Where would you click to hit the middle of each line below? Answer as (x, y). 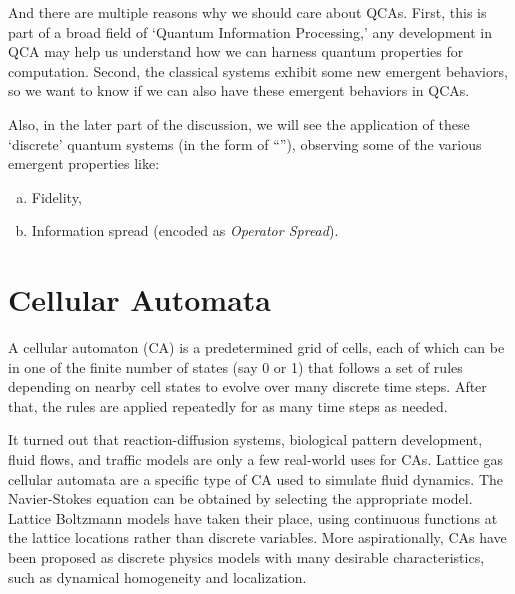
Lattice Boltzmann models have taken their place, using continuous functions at (253, 517)
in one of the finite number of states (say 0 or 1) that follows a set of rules (235, 366)
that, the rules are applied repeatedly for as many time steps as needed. (228, 405)
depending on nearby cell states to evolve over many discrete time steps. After (247, 386)
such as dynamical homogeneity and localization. (157, 576)
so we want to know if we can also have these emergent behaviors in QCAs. (239, 90)
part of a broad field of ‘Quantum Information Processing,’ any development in (250, 31)
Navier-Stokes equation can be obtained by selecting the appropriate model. (240, 498)
